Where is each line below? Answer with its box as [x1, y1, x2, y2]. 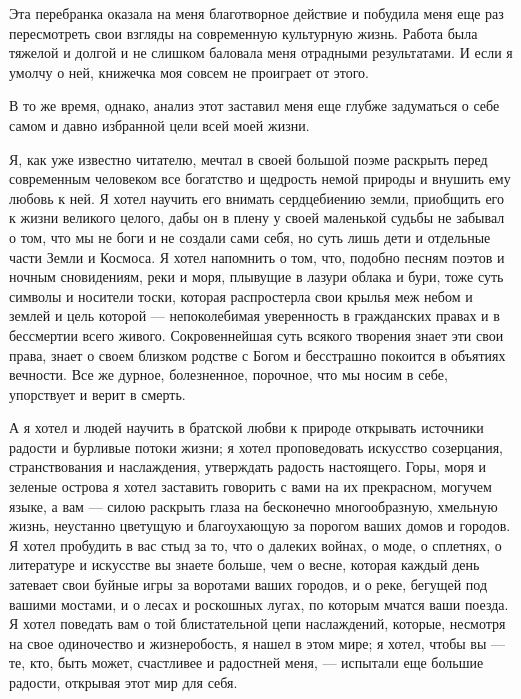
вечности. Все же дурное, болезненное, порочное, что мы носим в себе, [9, 364, 448, 385]
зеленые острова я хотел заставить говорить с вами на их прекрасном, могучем [9, 476, 492, 497]
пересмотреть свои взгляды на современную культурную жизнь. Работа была [9, 22, 478, 43]
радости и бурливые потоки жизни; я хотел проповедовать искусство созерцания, [9, 436, 504, 457]
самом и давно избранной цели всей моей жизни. [9, 114, 310, 135]
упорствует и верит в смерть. [9, 383, 186, 404]
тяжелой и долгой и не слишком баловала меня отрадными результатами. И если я [9, 42, 513, 63]
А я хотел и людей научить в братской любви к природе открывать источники [9, 417, 484, 438]
